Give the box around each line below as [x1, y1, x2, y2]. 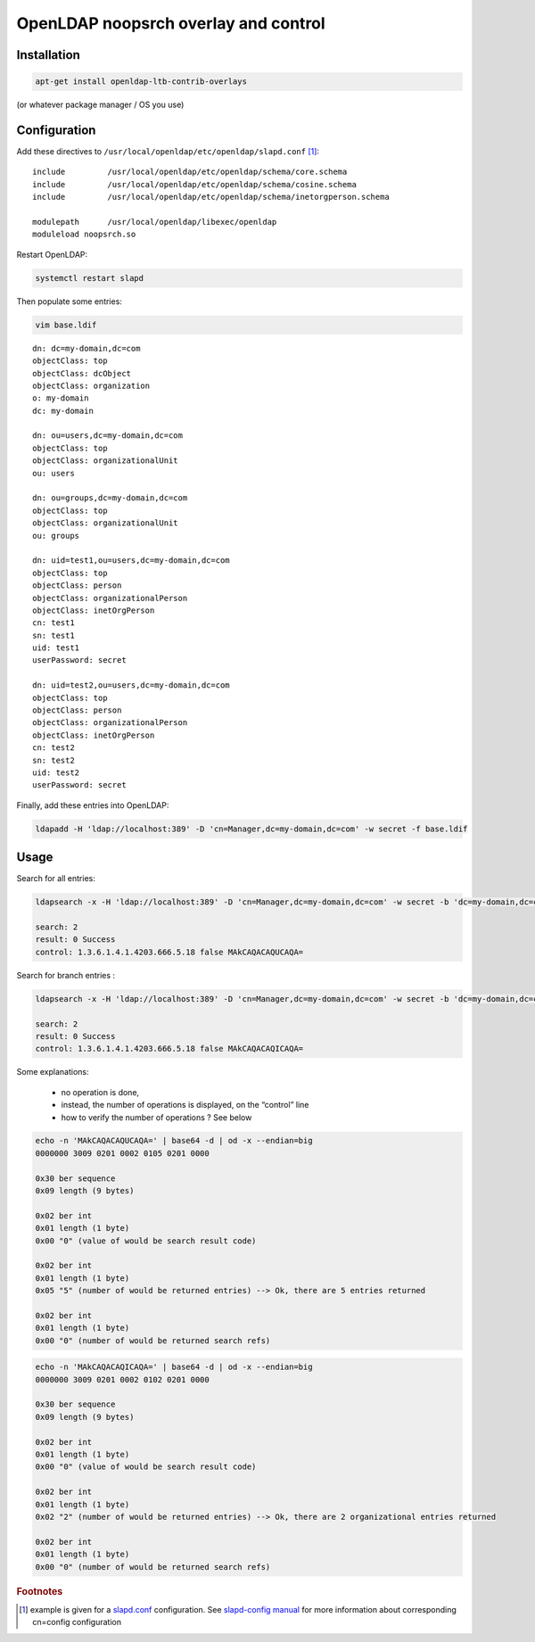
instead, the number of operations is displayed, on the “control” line [61, 1100, 309, 1110]
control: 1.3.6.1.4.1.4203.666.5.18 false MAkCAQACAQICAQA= [35, 1044, 304, 1054]
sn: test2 [32, 755, 75, 765]
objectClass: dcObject [32, 368, 132, 378]
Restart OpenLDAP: [16, 249, 88, 260]
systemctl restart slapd [35, 273, 144, 283]
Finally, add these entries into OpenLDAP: [16, 799, 169, 811]
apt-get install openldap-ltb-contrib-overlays [35, 77, 247, 87]
